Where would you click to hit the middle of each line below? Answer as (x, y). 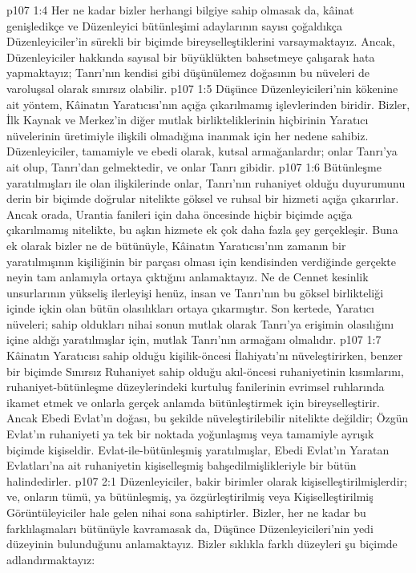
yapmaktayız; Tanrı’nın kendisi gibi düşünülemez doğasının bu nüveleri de (188, 73)
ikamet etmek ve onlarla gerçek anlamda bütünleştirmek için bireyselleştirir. (193, 402)
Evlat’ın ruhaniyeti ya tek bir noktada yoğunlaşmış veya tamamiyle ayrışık (190, 434)
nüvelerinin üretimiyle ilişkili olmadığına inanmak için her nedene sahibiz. (188, 135)
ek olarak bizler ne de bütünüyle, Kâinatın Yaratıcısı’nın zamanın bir (176, 245)
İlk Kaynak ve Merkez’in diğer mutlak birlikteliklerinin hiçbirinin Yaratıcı (188, 120)
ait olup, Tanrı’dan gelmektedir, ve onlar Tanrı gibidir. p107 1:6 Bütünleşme (194, 166)
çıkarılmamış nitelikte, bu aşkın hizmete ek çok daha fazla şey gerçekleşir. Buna (202, 230)
